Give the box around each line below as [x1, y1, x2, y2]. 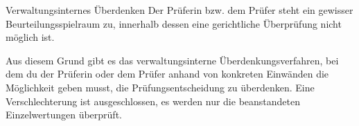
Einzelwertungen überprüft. [6, 107, 122, 122]
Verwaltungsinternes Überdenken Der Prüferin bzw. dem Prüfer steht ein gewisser [6, 3, 353, 17]
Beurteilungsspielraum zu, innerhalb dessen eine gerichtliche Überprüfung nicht [6, 16, 342, 30]
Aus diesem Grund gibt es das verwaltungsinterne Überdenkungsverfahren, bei [6, 53, 339, 67]
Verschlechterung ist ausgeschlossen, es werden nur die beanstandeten [6, 93, 301, 108]
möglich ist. [6, 30, 55, 44]
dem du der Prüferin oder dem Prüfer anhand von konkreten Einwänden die [6, 66, 329, 81]
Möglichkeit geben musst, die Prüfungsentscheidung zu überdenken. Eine [6, 80, 315, 94]
